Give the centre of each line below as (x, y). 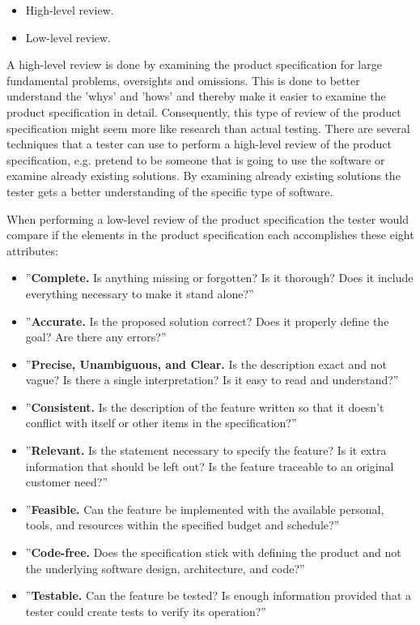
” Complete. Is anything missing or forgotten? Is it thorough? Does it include (219, 278)
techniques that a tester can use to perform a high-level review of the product (199, 144)
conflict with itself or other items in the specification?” (161, 423)
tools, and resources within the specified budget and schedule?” (182, 525)
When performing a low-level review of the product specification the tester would (208, 218)
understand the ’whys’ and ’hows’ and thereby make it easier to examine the (196, 96)
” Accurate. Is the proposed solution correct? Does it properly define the (207, 321)
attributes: (32, 250)
